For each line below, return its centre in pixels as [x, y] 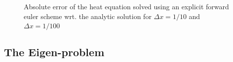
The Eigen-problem [54, 52]
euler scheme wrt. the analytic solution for [88, 16]
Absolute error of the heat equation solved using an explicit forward [126, 6]
